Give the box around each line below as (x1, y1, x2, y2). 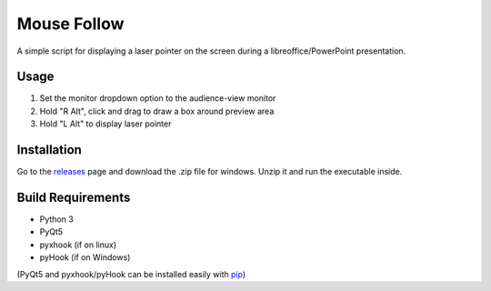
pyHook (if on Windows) (39, 252, 131, 263)
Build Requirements (16, 189, 131, 205)
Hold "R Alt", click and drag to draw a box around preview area (39, 105, 275, 116)
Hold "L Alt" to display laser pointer (39, 118, 172, 129)
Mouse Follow (16, 14, 125, 34)
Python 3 (39, 214, 75, 225)
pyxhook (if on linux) (39, 239, 117, 250)
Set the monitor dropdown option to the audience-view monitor (39, 93, 276, 104)
